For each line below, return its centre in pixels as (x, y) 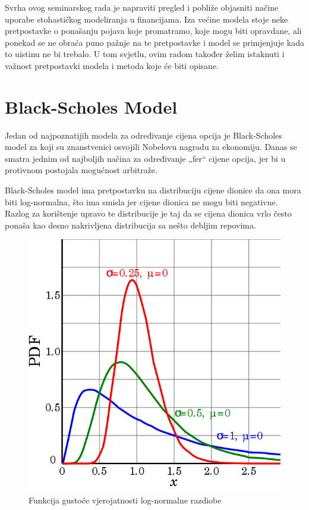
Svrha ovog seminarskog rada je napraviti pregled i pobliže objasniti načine (142, 7)
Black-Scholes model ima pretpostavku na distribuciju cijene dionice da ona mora (153, 190)
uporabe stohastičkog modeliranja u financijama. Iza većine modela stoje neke (146, 19)
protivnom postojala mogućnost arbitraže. (81, 170)
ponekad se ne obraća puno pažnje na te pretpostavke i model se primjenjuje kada (154, 42)
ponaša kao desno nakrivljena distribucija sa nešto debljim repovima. (130, 225)
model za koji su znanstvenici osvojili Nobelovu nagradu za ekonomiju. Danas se (151, 147)
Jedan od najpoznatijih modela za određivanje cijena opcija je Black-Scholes (144, 135)
